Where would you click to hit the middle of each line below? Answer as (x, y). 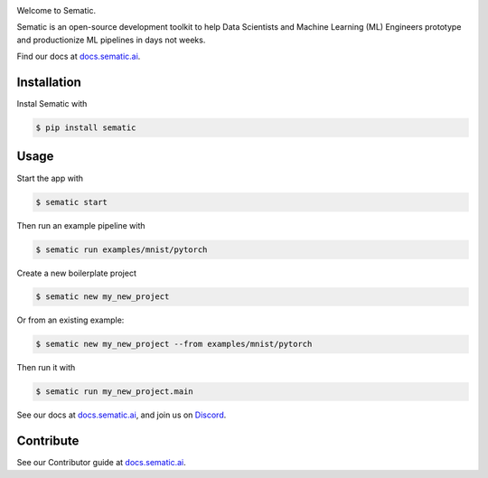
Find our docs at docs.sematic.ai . (79, 56)
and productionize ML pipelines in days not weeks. (111, 40)
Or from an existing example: (70, 320)
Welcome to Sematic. (56, 10)
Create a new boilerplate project (77, 273)
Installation (49, 82)
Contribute (48, 441)
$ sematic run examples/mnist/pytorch (122, 249)
